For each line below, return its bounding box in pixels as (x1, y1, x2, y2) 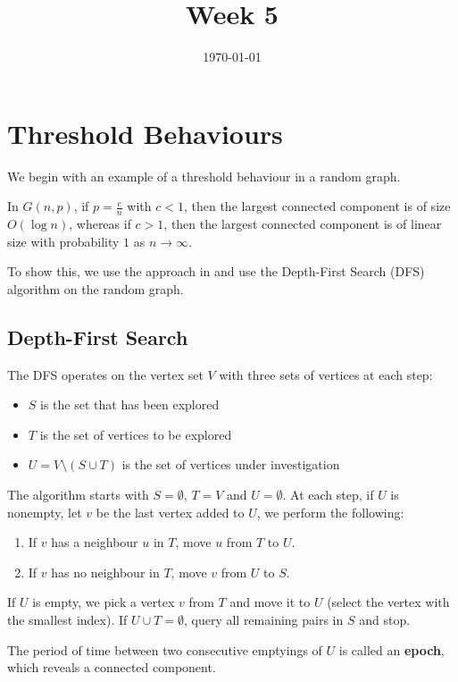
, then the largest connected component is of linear (163, 215, 442, 233)
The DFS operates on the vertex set (7, 365, 204, 383)
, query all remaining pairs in (183, 610, 344, 628)
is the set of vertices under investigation (121, 455, 340, 474)
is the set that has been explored (40, 395, 220, 414)
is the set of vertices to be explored (39, 425, 232, 443)
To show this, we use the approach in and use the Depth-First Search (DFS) (7, 262, 425, 281)
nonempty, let (7, 502, 82, 521)
